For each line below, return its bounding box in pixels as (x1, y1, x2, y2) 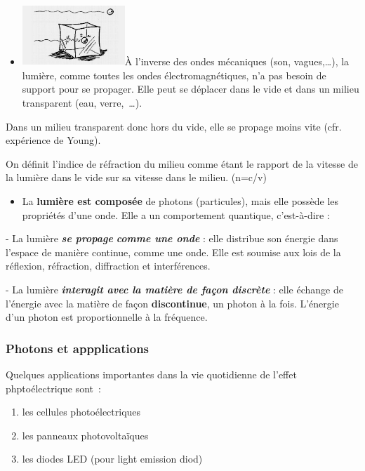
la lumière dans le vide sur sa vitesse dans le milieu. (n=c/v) (6, 170, 267, 185)
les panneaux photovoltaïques (22, 427, 149, 442)
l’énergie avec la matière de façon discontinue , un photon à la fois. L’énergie (6, 296, 339, 310)
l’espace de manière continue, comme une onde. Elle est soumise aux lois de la (6, 244, 341, 259)
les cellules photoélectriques (22, 404, 141, 419)
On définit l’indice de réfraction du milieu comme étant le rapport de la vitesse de (6, 156, 358, 171)
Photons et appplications (6, 339, 150, 357)
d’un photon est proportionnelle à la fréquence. (6, 310, 208, 324)
